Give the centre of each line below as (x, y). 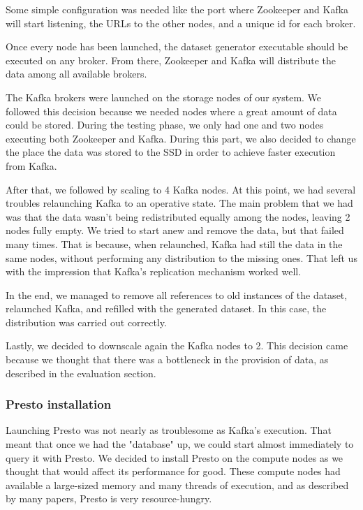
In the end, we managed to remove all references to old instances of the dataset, (177, 294)
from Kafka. (31, 165)
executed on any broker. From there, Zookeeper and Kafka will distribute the (171, 60)
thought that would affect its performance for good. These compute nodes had (173, 471)
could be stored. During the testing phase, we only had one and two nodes (165, 125)
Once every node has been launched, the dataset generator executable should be (177, 46)
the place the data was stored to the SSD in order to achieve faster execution (171, 152)
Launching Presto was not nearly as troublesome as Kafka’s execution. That (169, 430)
